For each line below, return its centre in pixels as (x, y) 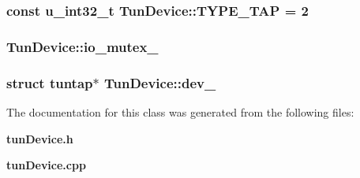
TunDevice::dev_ (160, 82)
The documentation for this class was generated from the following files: (180, 111)
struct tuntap (50, 82)
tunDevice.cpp (46, 165)
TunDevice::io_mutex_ (82, 46)
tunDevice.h (40, 138)
